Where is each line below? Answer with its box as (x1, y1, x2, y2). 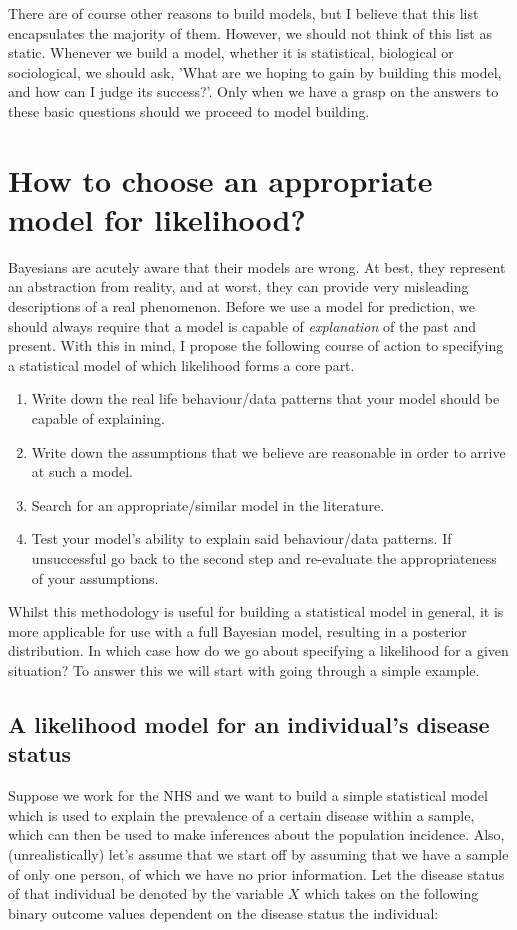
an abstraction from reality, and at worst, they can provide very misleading (8, 276, 469, 297)
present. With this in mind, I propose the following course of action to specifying (8, 335, 504, 356)
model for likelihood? (8, 198, 306, 239)
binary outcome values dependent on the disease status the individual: (8, 902, 439, 923)
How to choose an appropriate (8, 159, 433, 200)
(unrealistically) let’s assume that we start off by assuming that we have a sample (8, 843, 509, 864)
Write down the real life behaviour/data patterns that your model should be (31, 388, 500, 409)
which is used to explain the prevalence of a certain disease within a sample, (8, 804, 475, 825)
